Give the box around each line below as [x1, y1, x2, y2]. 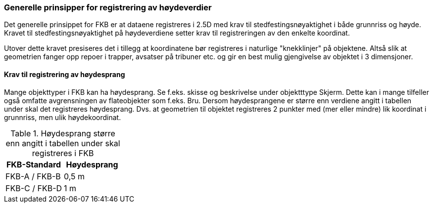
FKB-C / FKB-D [5, 183, 62, 193]
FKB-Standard [6, 159, 61, 169]
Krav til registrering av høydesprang [4, 70, 125, 79]
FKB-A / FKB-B [5, 171, 61, 181]
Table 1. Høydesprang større [10, 128, 115, 138]
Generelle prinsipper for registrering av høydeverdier [4, 2, 212, 12]
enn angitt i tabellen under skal [5, 138, 120, 148]
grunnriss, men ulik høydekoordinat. [4, 113, 121, 122]
